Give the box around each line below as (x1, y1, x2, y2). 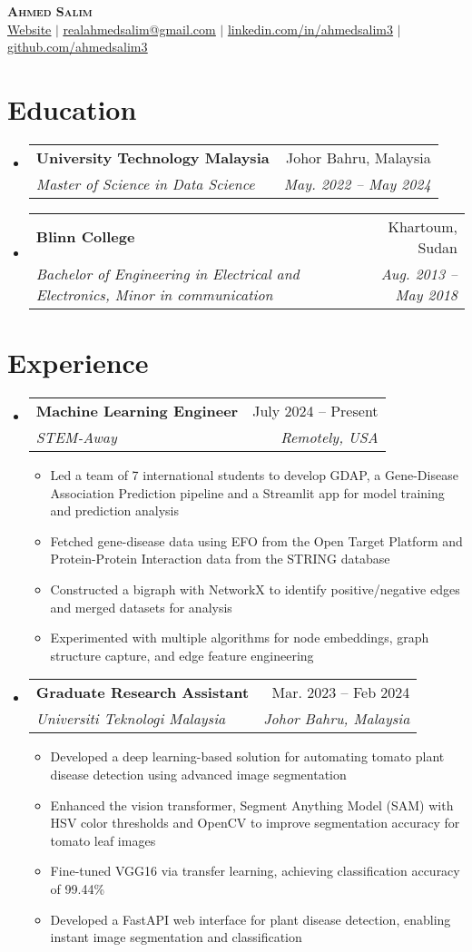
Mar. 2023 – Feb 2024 (271, 682, 410, 703)
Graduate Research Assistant (35, 682, 250, 703)
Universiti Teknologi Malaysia (35, 708, 226, 730)
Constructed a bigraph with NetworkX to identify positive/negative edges (50, 580, 460, 598)
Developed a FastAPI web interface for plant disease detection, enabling (50, 909, 451, 928)
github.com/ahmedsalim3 (7, 37, 148, 56)
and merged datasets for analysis (50, 597, 232, 616)
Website (7, 19, 52, 38)
